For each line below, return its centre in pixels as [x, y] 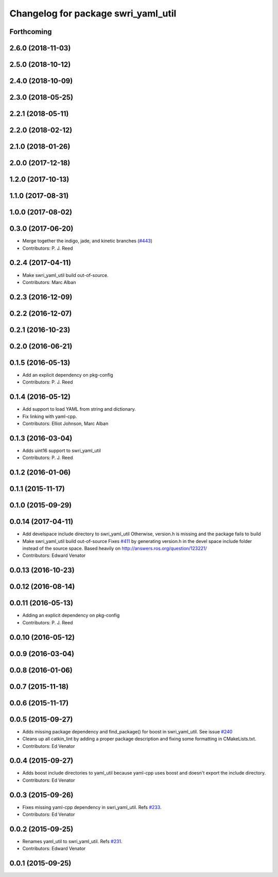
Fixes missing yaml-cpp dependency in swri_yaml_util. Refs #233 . [92, 807]
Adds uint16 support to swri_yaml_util [62, 450]
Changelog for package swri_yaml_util [93, 13]
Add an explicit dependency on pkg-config [68, 375]
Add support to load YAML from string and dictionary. [79, 409]
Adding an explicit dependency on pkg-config [71, 616]
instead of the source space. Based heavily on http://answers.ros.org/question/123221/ [115, 549]
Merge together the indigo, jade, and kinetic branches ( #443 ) [88, 241]
